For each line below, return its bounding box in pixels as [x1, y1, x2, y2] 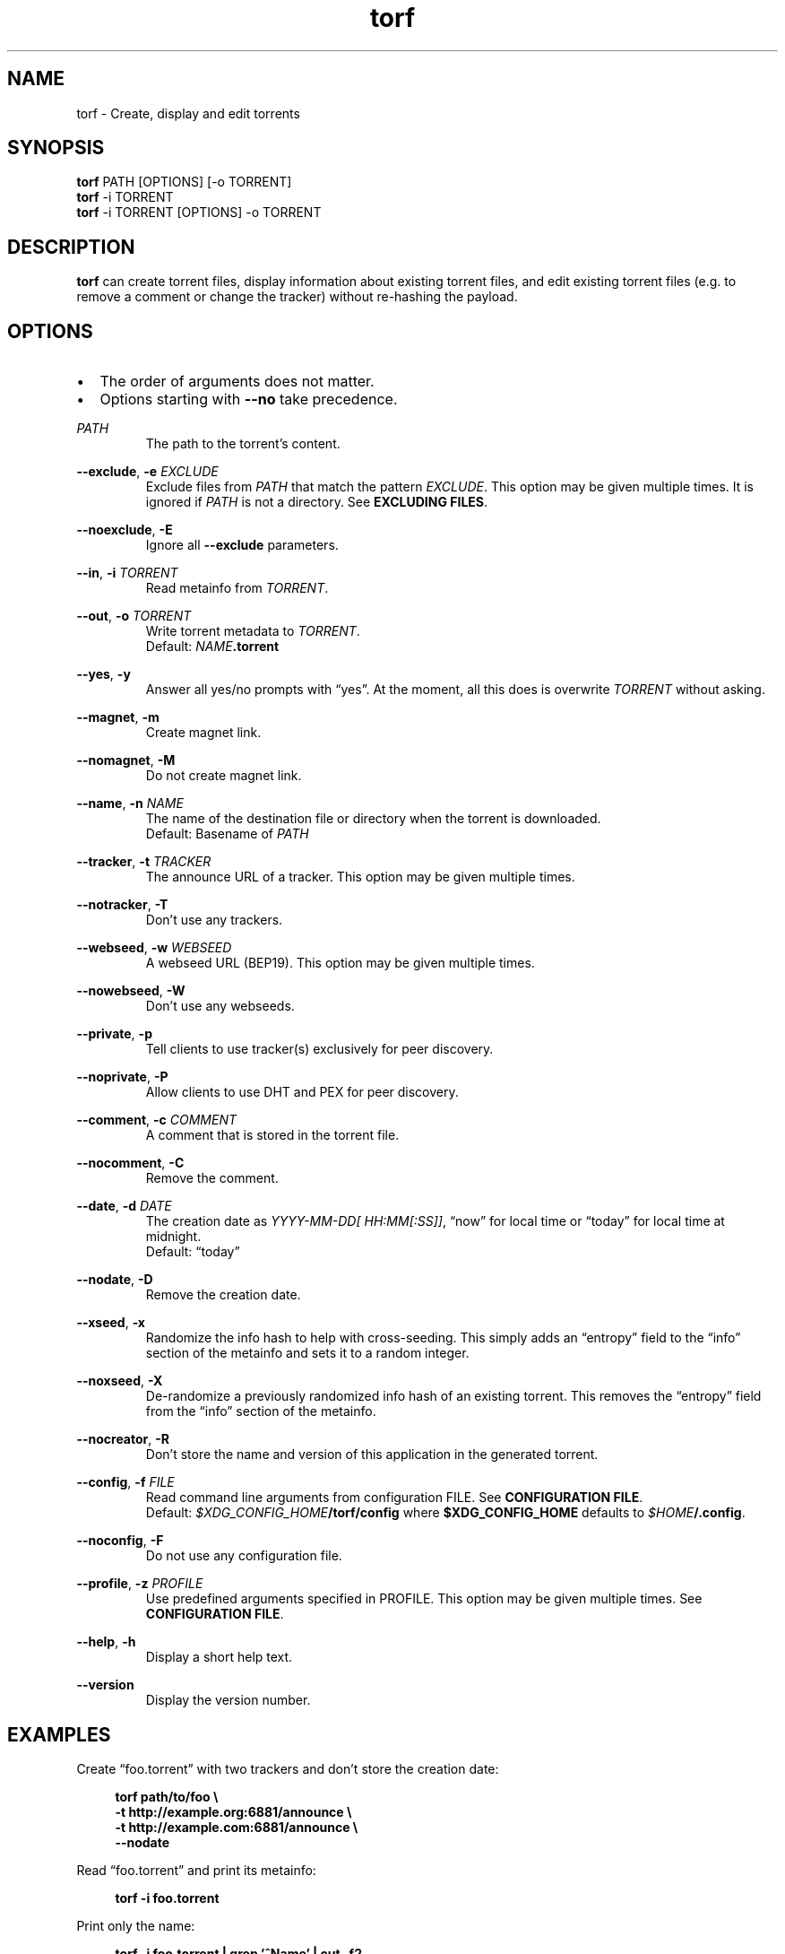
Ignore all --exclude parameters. [145, 537, 339, 553]
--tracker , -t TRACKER [76, 854, 211, 870]
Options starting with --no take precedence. [99, 390, 398, 409]
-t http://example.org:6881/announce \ [115, 1803, 352, 1819]
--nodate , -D [76, 1272, 153, 1288]
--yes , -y [76, 666, 131, 682]
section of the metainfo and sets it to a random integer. [145, 1345, 470, 1361]
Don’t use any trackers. [145, 912, 283, 928]
